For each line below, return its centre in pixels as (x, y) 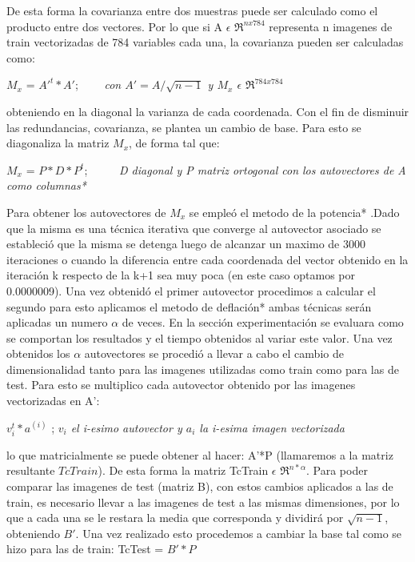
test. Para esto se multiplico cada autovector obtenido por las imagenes (181, 385)
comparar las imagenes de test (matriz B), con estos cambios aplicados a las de (200, 486)
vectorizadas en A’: (53, 401)
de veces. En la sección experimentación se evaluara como (263, 322)
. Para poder (337, 470)
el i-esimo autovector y (126, 427)
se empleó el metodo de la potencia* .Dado (294, 212)
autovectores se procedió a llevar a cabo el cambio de (214, 353)
